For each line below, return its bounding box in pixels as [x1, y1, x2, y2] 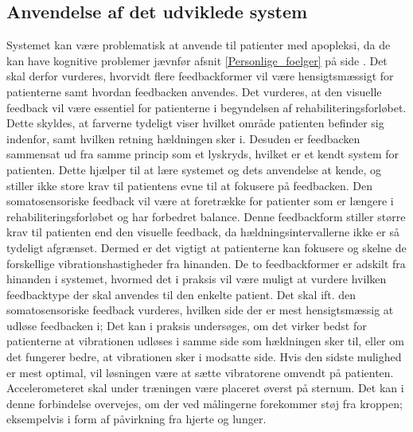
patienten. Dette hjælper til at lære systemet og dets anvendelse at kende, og [6, 161, 382, 177]
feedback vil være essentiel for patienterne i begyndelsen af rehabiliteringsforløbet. [6, 99, 407, 115]
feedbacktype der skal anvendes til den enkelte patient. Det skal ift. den [6, 286, 357, 302]
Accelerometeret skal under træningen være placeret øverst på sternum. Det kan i [6, 379, 404, 396]
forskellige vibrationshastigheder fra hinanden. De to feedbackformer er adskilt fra [6, 255, 406, 271]
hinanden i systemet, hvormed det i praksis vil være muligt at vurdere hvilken [6, 270, 387, 287]
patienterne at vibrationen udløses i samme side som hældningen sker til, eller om [6, 333, 404, 349]
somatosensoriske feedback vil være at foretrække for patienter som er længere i [6, 193, 394, 209]
